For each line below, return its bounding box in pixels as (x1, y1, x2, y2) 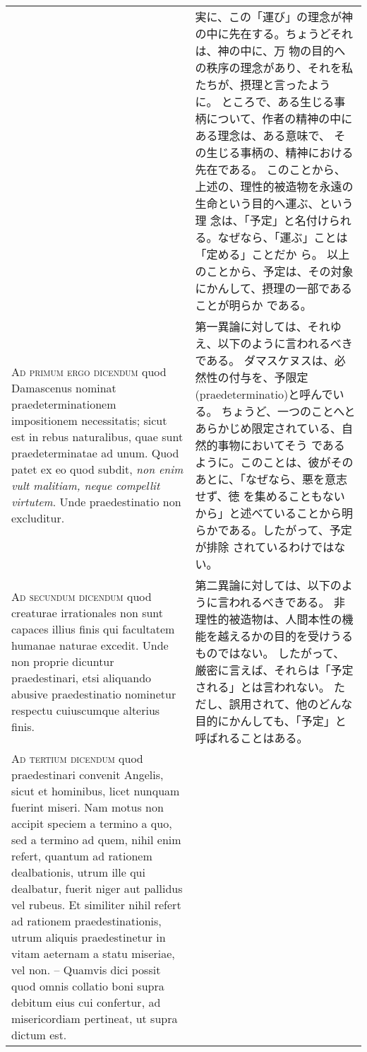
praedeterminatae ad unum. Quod (11, 445, 179, 461)
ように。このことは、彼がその (195, 454, 354, 470)
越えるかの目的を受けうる (217, 628, 354, 644)
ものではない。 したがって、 (195, 645, 345, 661)
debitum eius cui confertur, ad (11, 994, 161, 1010)
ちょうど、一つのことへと (221, 403, 356, 419)
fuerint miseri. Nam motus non (11, 799, 164, 815)
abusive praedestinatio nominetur (11, 685, 176, 702)
